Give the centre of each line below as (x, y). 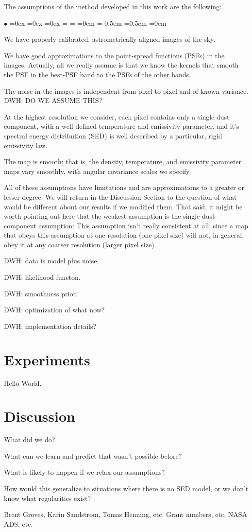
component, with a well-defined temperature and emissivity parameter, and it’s (122, 126)
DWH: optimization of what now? (54, 310)
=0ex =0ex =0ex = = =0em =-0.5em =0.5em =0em (88, 23)
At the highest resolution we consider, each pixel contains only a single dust (117, 116)
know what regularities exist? (48, 498)
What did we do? (30, 439)
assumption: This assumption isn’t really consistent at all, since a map (143, 225)
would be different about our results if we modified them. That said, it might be (123, 206)
